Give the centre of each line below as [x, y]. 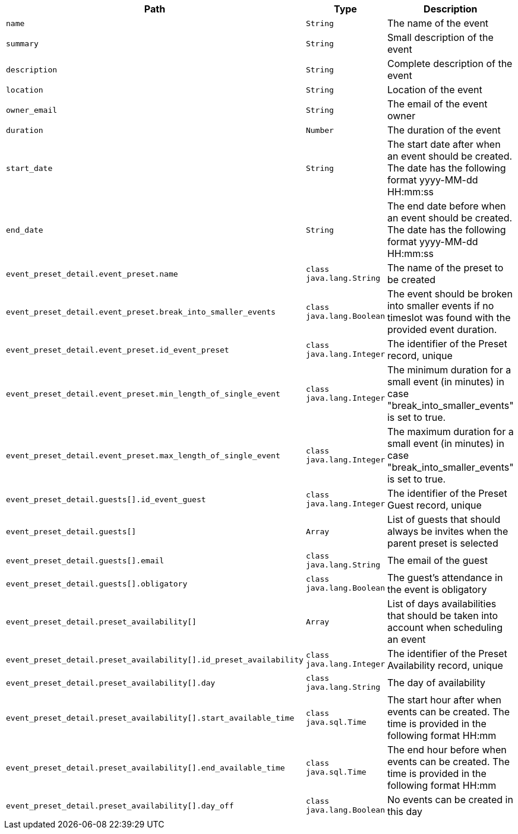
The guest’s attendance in [445, 578]
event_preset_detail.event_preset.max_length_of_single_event [143, 455]
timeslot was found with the [449, 318]
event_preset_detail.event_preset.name [92, 274]
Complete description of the [450, 64]
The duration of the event [444, 130]
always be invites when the [448, 531]
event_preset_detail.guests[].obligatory [97, 584]
